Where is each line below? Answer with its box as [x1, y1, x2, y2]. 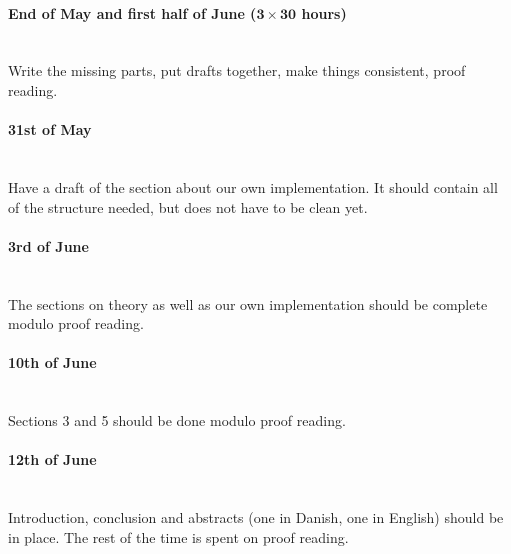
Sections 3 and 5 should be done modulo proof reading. [8, 410, 346, 431]
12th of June [8, 449, 97, 470]
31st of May [8, 119, 92, 140]
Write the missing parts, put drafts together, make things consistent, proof [8, 60, 466, 81]
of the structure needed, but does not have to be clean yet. [8, 196, 368, 217]
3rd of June [8, 235, 89, 256]
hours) [301, 2, 347, 23]
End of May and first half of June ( [8, 2, 257, 23]
